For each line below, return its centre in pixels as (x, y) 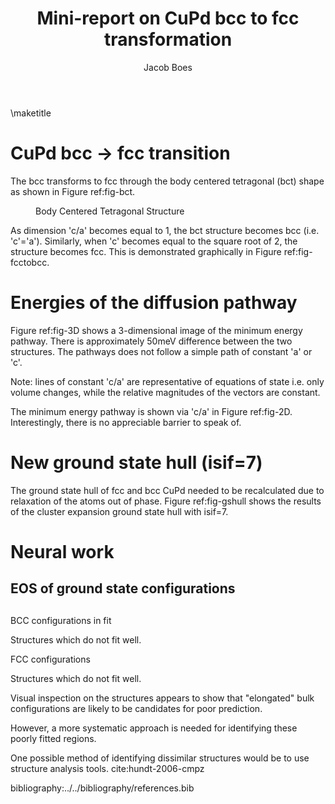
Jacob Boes (168, 67)
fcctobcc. (30, 262)
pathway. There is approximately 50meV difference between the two (151, 341)
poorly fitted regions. (53, 738)
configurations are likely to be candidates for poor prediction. (136, 708)
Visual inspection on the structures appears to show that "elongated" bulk (162, 698)
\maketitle (31, 113)
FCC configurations (50, 659)
